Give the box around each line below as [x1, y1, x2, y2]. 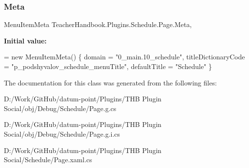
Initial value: [4, 35, 47, 45]
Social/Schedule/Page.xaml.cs [4, 154, 92, 165]
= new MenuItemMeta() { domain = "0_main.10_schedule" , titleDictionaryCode [4, 52, 245, 62]
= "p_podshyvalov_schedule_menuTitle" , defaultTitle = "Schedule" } [4, 61, 212, 71]
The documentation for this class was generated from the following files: [4, 77, 217, 87]
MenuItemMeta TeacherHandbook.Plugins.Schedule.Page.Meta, [4, 19, 192, 29]
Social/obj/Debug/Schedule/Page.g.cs [4, 103, 117, 113]
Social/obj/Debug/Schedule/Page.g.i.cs [4, 128, 120, 139]
